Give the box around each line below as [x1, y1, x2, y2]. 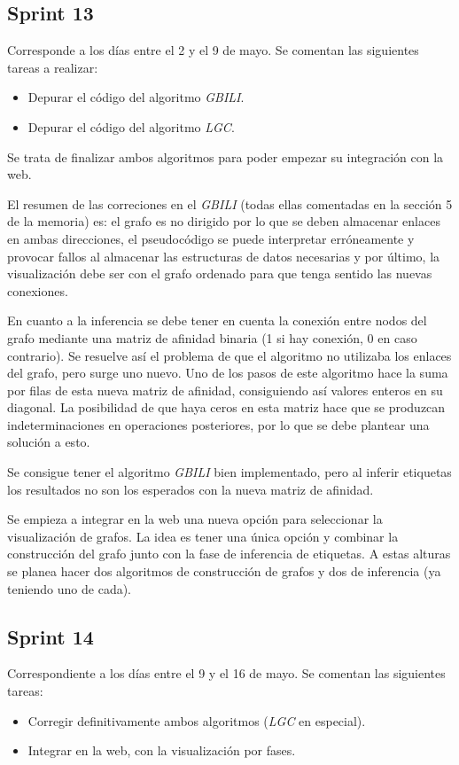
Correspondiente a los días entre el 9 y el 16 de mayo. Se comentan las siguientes [7, 664, 446, 683]
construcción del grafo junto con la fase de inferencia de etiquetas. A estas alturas [7, 544, 451, 563]
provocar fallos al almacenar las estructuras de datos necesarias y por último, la [7, 246, 440, 265]
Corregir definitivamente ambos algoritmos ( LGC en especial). [27, 711, 366, 730]
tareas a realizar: [7, 58, 98, 76]
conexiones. [7, 281, 68, 300]
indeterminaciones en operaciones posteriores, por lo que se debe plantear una [7, 415, 430, 433]
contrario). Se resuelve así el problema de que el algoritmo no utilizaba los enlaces [7, 346, 452, 364]
